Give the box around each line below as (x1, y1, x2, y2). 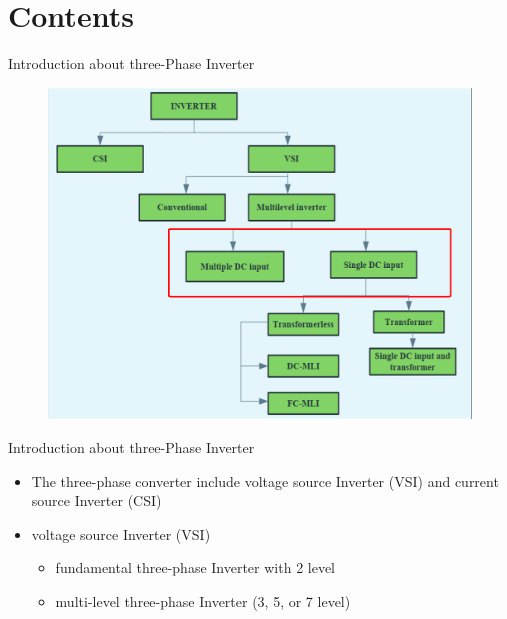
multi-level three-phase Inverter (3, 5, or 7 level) (55, 590, 351, 611)
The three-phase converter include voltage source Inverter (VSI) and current (31, 470, 499, 491)
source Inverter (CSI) (31, 490, 162, 511)
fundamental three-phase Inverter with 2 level (55, 557, 336, 578)
